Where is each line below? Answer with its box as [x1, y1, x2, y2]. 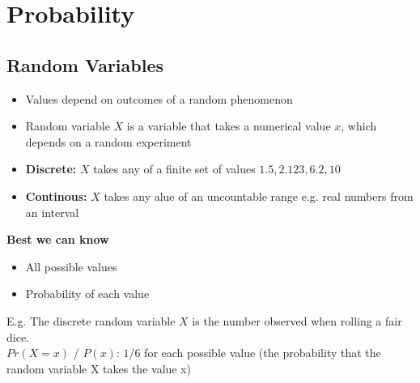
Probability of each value [25, 285, 150, 302]
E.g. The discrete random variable [6, 312, 176, 329]
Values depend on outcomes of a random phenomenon [25, 90, 293, 107]
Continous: [25, 187, 87, 204]
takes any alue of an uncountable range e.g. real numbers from [104, 187, 414, 204]
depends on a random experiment [25, 133, 192, 150]
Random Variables [6, 52, 164, 77]
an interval [25, 203, 79, 220]
